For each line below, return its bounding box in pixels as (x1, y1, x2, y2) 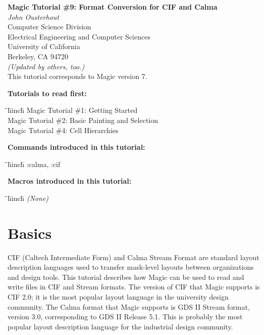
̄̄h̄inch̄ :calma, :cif (8, 158, 61, 169)
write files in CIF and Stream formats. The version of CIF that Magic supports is (8, 281, 260, 292)
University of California (8, 41, 80, 52)
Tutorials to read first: (8, 88, 87, 98)
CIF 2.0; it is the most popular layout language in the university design (8, 291, 229, 302)
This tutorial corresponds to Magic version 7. (8, 71, 147, 81)
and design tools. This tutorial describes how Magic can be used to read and (8, 271, 244, 282)
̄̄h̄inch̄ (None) (8, 192, 49, 203)
